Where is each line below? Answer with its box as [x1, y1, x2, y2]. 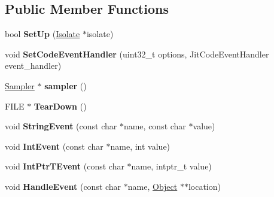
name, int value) [110, 140, 171, 152]
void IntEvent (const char [5, 140, 103, 152]
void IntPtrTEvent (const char [5, 160, 124, 172]
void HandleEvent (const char [5, 180, 121, 192]
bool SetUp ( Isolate [5, 28, 80, 40]
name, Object [127, 180, 178, 192]
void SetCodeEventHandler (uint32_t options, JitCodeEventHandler [5, 47, 269, 60]
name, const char [123, 120, 186, 132]
